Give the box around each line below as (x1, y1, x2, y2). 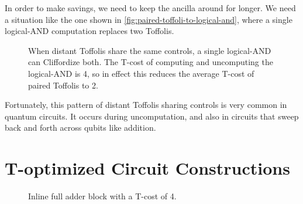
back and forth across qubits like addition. (5, 121, 156, 134)
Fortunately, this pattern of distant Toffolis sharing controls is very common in (5, 98, 287, 111)
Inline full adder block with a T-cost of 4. (28, 190, 177, 202)
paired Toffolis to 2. (28, 79, 98, 91)
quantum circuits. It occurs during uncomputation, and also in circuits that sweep (5, 110, 299, 122)
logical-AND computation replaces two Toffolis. (5, 25, 174, 37)
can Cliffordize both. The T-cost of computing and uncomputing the (28, 56, 273, 68)
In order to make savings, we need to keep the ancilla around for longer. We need (5, 2, 296, 13)
